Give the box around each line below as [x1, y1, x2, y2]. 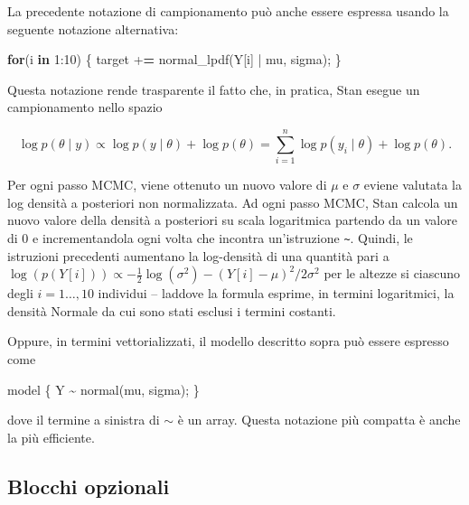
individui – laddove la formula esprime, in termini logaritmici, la [98, 284, 455, 303]
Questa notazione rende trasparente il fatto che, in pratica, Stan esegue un [7, 79, 420, 98]
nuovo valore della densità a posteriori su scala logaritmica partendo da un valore [7, 210, 457, 229]
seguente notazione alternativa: [7, 19, 179, 38]
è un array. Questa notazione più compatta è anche [177, 410, 461, 429]
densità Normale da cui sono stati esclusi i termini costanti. [7, 301, 336, 320]
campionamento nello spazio [7, 98, 163, 117]
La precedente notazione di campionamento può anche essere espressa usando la [7, 2, 449, 20]
